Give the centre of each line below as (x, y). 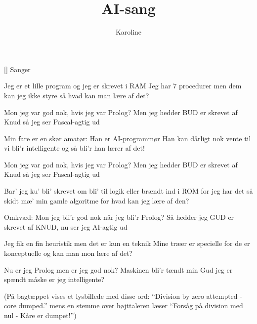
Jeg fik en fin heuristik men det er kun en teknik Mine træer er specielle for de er (127, 243)
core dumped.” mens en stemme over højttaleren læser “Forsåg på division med (124, 305)
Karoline (128, 32)
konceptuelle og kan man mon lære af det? (68, 253)
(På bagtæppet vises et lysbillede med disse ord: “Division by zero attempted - (123, 296)
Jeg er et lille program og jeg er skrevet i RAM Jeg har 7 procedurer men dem (123, 86)
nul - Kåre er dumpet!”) (40, 315)
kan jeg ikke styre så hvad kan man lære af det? (77, 95)
